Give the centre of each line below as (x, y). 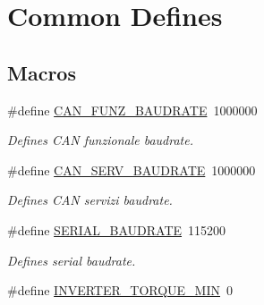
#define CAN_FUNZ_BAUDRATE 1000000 (132, 110)
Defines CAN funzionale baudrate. (100, 140)
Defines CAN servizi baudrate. (90, 200)
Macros (42, 72)
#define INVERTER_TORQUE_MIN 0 (120, 290)
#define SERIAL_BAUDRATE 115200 (117, 229)
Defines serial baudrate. (72, 260)
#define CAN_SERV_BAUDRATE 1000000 (132, 169)
